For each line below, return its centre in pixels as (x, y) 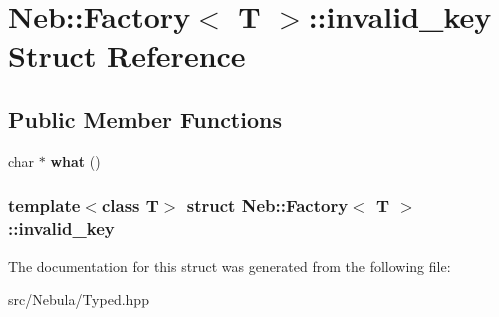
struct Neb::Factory (267, 205)
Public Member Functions (145, 118)
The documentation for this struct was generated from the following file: (229, 265)
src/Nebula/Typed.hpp (78, 299)
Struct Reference (127, 55)
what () (75, 160)
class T (130, 205)
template (44, 205)
